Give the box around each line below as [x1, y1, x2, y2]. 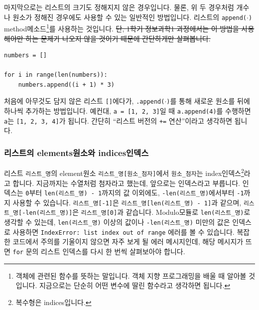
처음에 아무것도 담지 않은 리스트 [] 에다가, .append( [4, 96, 165, 106]
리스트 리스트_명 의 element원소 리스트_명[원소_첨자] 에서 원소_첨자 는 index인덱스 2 [4, 166, 244, 178]
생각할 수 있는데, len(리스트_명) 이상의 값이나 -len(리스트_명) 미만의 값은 [4, 217, 230, 227]
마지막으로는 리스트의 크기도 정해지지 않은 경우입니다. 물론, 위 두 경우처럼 [4, 2, 234, 12]
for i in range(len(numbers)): [4, 71, 108, 79]
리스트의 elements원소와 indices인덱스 [4, 146, 149, 158]
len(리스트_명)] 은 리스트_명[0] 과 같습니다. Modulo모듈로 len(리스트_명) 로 [25, 207, 251, 217]
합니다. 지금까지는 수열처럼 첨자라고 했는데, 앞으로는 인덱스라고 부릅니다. [12, 177, 241, 188]
